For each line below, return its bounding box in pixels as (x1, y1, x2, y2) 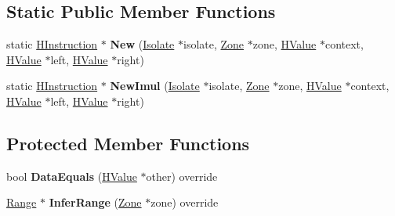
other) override (146, 167, 218, 184)
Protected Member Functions (6, 131, 250, 155)
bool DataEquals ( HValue (6, 167, 137, 184)
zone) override (150, 194, 219, 211)
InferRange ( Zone (49, 194, 142, 211)
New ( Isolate (110, 36, 175, 52)
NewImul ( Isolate (110, 77, 200, 94)
